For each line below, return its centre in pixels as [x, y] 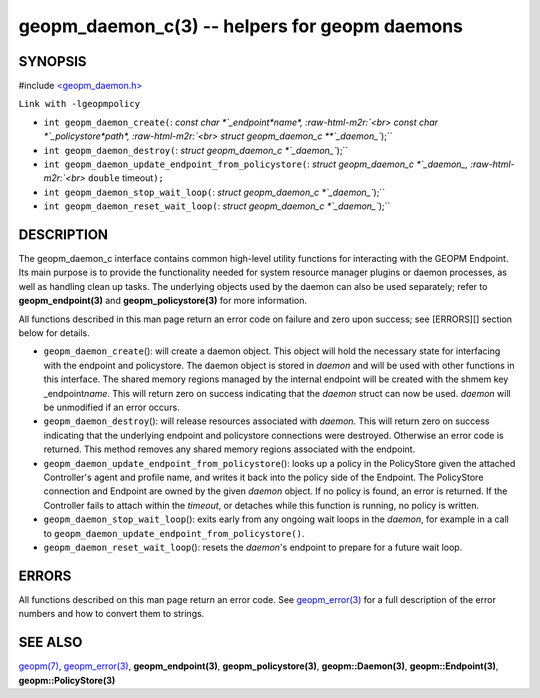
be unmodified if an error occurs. [111, 407]
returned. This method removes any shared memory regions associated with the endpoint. [229, 449]
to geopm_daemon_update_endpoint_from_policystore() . [174, 533]
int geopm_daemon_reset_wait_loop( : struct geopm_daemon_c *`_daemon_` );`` [217, 206]
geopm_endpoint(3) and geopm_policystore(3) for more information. [163, 301]
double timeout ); [125, 178]
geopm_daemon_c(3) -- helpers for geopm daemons [241, 26]
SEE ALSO [50, 642]
